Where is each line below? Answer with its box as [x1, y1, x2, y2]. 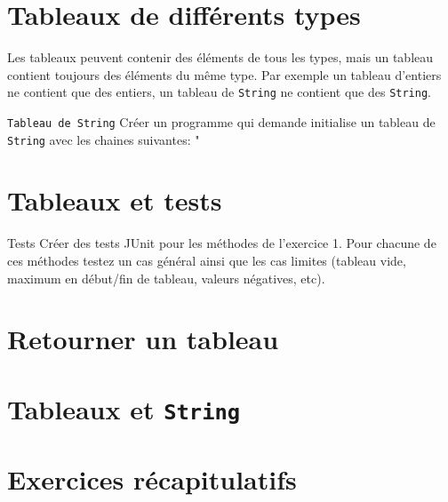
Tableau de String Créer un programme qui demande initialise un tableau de [7, 112, 436, 131]
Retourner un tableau [7, 321, 279, 357]
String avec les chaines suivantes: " [7, 130, 200, 148]
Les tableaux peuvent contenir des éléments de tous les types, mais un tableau [7, 48, 434, 67]
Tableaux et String [7, 390, 241, 426]
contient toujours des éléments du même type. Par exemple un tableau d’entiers [7, 65, 442, 84]
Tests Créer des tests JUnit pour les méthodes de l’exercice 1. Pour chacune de [7, 234, 436, 252]
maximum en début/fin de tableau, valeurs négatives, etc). [7, 268, 325, 287]
